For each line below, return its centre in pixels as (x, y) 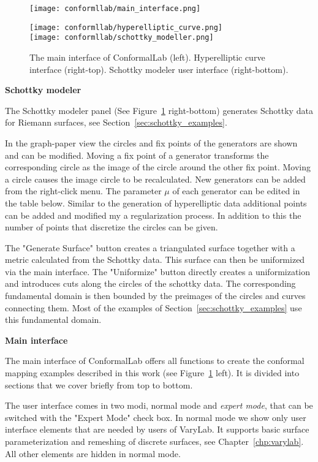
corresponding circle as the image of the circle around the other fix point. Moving (158, 167)
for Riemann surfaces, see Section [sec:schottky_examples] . (116, 122)
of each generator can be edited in (236, 191)
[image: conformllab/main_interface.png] (115, 9)
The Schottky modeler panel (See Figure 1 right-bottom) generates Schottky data (159, 110)
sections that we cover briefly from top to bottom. (99, 384)
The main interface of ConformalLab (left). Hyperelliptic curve (147, 57)
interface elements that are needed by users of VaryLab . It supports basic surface (157, 429)
